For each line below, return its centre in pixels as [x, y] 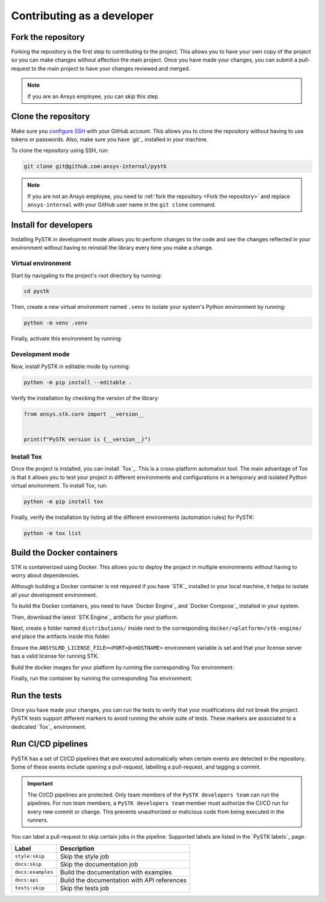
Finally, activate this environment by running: [67, 338]
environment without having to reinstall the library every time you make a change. [112, 248]
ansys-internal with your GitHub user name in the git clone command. [122, 205]
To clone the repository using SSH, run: [60, 150]
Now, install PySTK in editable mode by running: [71, 366]
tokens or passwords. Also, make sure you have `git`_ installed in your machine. [110, 139]
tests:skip [30, 888]
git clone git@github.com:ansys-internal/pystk [95, 167]
